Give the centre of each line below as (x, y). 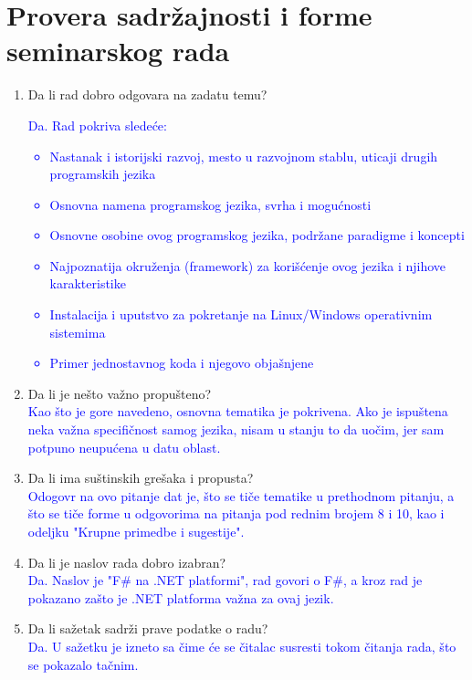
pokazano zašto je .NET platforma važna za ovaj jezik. (181, 597)
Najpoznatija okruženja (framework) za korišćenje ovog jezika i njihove (248, 265)
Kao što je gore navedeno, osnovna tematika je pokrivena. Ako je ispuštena (238, 411)
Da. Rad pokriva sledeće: (97, 125)
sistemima (78, 332)
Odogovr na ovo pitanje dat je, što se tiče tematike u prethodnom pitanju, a (241, 495)
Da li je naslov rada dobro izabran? (127, 562)
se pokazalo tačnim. (83, 664)
